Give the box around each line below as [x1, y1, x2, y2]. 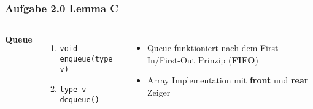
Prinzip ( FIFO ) [198, 53, 258, 66]
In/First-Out [147, 53, 196, 66]
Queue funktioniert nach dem [147, 41, 258, 54]
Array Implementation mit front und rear [147, 74, 309, 86]
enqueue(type [60, 54, 113, 63]
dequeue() [60, 95, 99, 104]
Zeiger [147, 86, 171, 98]
